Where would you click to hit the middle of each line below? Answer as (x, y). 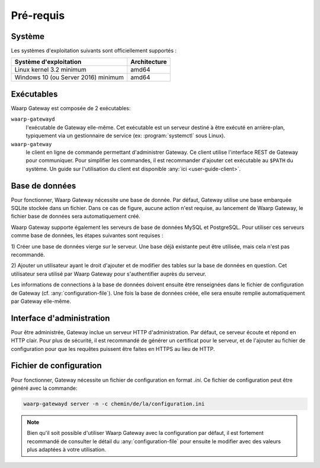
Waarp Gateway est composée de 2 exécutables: (71, 108)
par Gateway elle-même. (41, 301)
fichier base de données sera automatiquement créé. (76, 217)
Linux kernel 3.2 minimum (51, 70)
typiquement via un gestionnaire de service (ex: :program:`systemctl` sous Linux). (125, 135)
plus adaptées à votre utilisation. (66, 450)
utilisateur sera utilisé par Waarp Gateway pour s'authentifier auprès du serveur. (109, 274)
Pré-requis (38, 15)
